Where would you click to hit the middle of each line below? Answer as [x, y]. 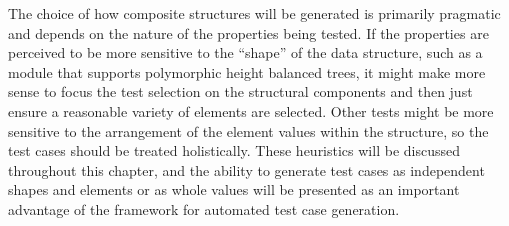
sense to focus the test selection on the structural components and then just [240, 91]
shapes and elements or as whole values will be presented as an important [234, 189]
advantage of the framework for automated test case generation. [204, 208]
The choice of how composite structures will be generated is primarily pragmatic [254, 13]
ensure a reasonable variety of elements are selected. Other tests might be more [251, 110]
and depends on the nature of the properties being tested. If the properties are [248, 32]
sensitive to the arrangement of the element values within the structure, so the [248, 130]
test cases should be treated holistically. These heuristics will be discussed [234, 150]
